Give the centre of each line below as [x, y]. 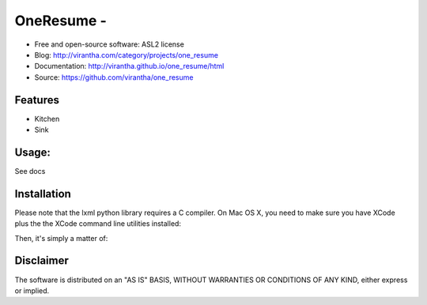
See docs [30, 171]
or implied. [32, 290]
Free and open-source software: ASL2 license [110, 44]
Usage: [33, 152]
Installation [43, 194]
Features [37, 100]
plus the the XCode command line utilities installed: [98, 224]
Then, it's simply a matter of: [61, 238]
